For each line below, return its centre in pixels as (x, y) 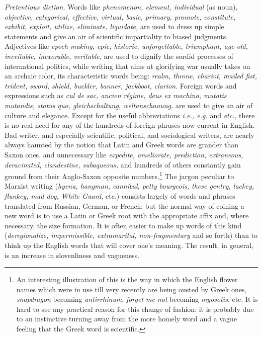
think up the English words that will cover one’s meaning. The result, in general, (129, 245)
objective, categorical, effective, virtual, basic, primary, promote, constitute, (120, 16)
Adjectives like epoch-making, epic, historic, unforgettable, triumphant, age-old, (126, 46)
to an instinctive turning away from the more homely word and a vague (126, 319)
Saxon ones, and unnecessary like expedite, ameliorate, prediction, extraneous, (124, 154)
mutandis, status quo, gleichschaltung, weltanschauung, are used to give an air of (128, 105)
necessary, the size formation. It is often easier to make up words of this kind (123, 225)
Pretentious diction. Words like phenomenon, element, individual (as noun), (121, 7)
